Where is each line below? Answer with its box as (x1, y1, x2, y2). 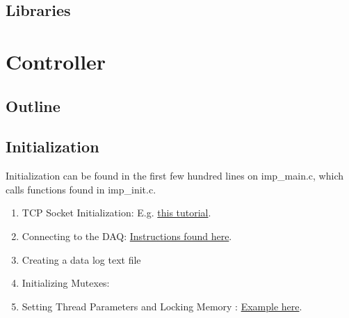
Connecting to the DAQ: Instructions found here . (22, 228, 232, 243)
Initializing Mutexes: (22, 276, 110, 290)
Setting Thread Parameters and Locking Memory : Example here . (22, 299, 302, 313)
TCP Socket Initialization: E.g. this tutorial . (22, 205, 211, 220)
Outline (6, 95, 60, 116)
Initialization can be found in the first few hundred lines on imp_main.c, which (6, 168, 344, 183)
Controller (6, 47, 106, 75)
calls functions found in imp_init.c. (6, 182, 156, 196)
